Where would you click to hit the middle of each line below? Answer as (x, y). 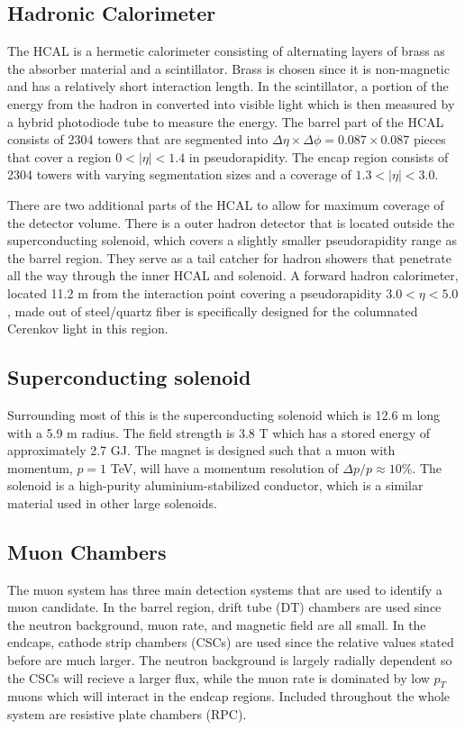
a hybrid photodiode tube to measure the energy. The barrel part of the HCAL (226, 121)
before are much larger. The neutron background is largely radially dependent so (230, 660)
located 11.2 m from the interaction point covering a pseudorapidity (195, 292)
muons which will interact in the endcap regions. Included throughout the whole (229, 696)
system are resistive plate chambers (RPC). (127, 714)
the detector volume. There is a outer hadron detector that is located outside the (231, 222)
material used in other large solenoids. (112, 502)
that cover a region (59, 156)
